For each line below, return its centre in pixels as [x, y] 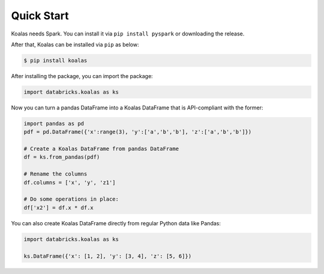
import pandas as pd [54, 123]
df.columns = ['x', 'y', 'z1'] [70, 182]
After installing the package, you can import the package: [82, 76]
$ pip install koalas [55, 60]
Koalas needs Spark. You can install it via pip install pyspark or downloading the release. [128, 34]
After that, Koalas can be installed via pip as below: [75, 44]
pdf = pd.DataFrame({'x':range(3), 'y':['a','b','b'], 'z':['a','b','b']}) [138, 132]
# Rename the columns [55, 174]
